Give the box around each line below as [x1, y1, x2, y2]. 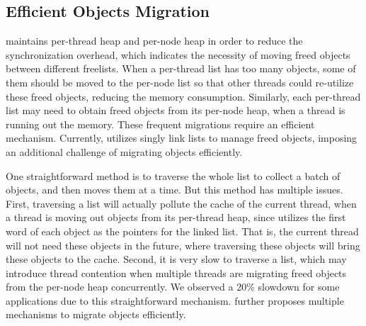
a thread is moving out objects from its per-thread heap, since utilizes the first [6, 210, 346, 225]
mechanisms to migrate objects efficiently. [6, 307, 186, 322]
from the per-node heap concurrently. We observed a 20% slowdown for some [6, 279, 340, 294]
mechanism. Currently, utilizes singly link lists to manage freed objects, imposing [6, 130, 358, 145]
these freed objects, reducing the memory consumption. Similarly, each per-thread [6, 89, 361, 103]
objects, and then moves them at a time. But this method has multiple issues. [6, 182, 343, 197]
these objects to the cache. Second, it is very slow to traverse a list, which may [6, 252, 347, 266]
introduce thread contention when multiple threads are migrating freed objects [6, 265, 347, 280]
